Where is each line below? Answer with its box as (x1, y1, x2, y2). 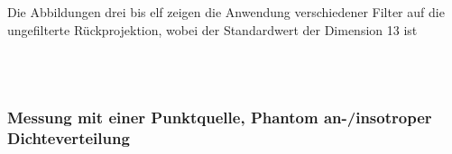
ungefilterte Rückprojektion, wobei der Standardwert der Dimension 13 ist (7, 20, 418, 39)
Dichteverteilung (7, 127, 130, 149)
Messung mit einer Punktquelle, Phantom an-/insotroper (7, 106, 432, 129)
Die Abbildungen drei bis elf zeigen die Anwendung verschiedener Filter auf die (7, 3, 445, 21)
